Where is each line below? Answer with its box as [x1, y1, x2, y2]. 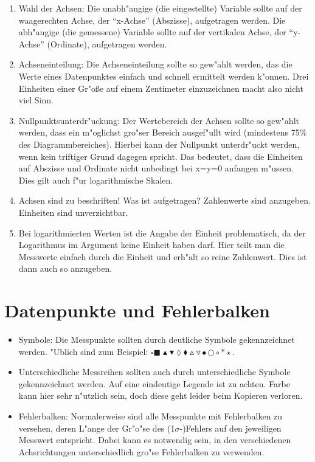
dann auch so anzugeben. [18, 262, 112, 275]
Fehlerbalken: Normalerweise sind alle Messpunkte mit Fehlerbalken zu [18, 409, 283, 422]
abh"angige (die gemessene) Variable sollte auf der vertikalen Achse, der [18, 26, 286, 38]
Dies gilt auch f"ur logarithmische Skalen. [18, 173, 173, 186]
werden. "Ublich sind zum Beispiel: [18, 345, 148, 357]
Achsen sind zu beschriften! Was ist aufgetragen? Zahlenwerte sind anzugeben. [18, 194, 311, 207]
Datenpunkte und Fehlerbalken [4, 298, 270, 323]
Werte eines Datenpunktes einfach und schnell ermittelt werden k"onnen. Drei [18, 69, 309, 82]
